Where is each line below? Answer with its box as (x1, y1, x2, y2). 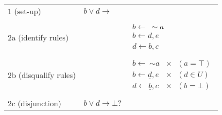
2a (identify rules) (8, 32, 69, 43)
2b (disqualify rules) (8, 69, 76, 81)
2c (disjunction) (8, 97, 61, 109)
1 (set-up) (8, 5, 41, 17)
